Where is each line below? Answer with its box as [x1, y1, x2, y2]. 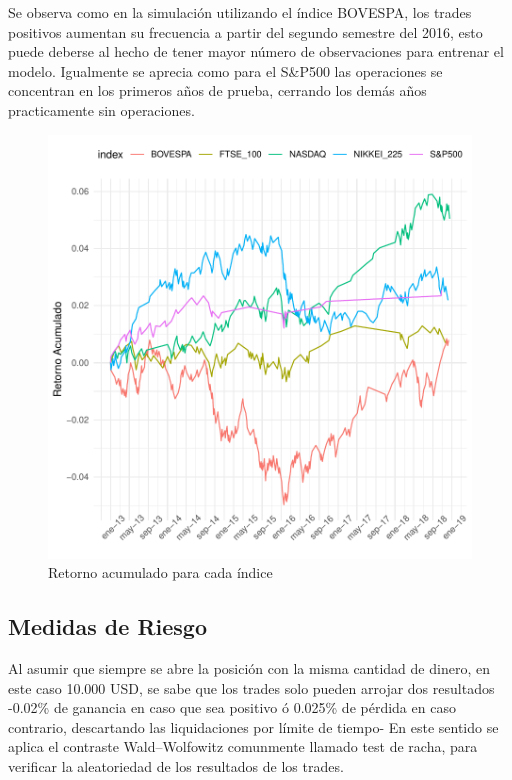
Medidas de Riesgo [8, 611, 207, 642]
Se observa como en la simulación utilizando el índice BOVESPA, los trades [8, 2, 472, 22]
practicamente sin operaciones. [8, 99, 195, 120]
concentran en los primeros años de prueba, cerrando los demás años [8, 80, 427, 101]
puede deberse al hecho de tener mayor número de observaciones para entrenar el [8, 41, 504, 62]
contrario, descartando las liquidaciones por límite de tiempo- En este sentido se [8, 716, 499, 737]
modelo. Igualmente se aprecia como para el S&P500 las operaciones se [8, 60, 443, 81]
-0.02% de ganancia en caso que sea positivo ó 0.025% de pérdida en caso [8, 697, 456, 718]
